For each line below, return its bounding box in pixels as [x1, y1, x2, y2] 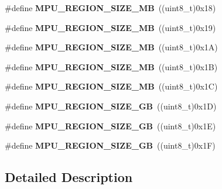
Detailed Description [5, 168, 133, 186]
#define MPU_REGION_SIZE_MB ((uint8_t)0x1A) [5, 41, 218, 53]
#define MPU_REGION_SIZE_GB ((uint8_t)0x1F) [5, 139, 216, 152]
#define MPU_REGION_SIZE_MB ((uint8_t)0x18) [5, 2, 216, 13]
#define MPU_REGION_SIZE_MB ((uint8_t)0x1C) [5, 80, 218, 92]
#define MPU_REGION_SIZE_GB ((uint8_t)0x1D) [5, 99, 217, 112]
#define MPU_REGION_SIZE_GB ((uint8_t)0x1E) [5, 119, 216, 132]
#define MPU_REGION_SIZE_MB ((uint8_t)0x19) [5, 21, 216, 33]
